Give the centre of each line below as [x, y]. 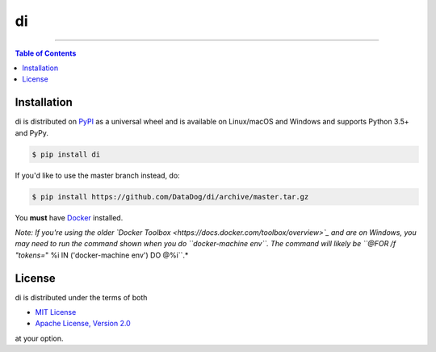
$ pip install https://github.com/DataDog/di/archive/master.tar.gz [170, 197]
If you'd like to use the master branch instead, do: [98, 175]
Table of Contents [46, 53]
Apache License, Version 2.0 [83, 324]
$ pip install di [66, 154]
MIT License [56, 312]
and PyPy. [31, 132]
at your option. [39, 338]
